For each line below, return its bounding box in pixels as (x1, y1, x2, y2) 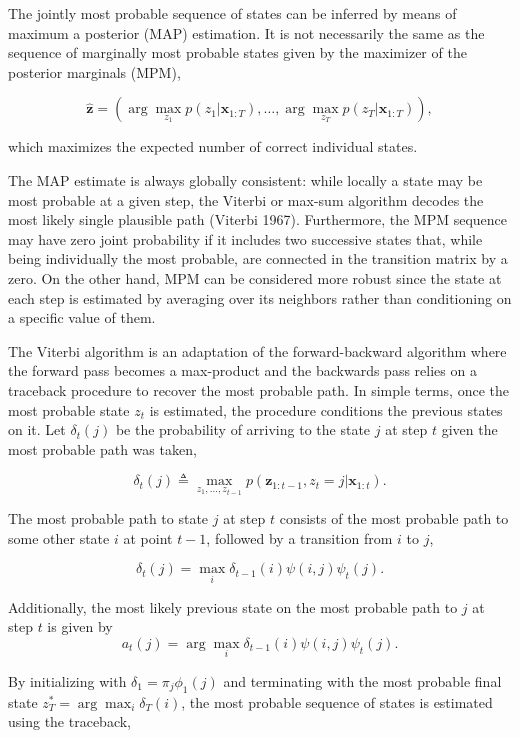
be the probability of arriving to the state (115, 419, 371, 440)
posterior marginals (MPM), (8, 61, 181, 82)
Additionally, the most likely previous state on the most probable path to (8, 596, 458, 617)
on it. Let (8, 419, 66, 440)
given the (441, 419, 498, 440)
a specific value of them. (8, 307, 156, 328)
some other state (8, 527, 110, 548)
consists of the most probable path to (279, 508, 509, 529)
